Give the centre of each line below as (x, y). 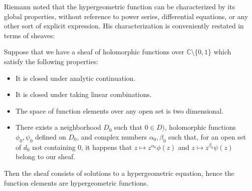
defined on (51, 136)
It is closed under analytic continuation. (75, 78)
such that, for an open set (207, 136)
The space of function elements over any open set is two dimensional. (119, 110)
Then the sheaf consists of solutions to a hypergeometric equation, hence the (119, 173)
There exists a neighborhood (58, 127)
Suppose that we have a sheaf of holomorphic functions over (94, 52)
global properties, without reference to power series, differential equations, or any (126, 16)
